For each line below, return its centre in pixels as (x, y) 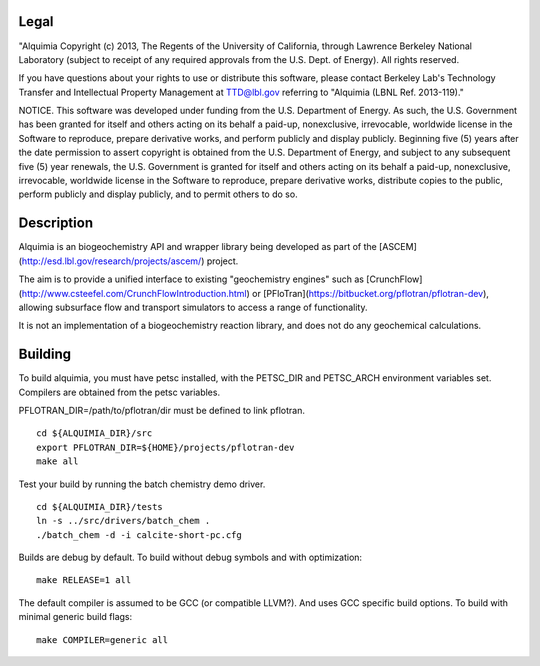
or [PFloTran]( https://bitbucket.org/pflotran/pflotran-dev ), (370, 293)
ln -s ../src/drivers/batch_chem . (123, 521)
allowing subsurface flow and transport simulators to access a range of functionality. (193, 307)
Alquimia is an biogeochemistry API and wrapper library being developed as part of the (197, 247)
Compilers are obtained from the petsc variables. (119, 392)
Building (45, 354)
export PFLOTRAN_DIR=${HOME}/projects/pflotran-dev (165, 447)
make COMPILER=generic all (102, 639)
